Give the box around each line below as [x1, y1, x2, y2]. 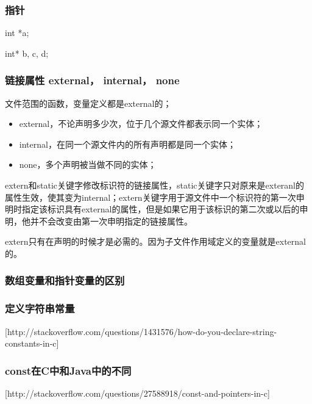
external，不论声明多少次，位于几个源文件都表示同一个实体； [19, 117, 263, 130]
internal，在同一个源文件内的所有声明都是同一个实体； [19, 137, 236, 150]
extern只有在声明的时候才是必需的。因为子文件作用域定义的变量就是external [5, 235, 306, 248]
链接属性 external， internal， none [5, 73, 180, 88]
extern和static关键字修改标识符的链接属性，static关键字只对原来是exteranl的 [5, 179, 305, 191]
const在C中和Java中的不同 [5, 363, 132, 378]
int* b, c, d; [5, 46, 49, 59]
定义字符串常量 [5, 301, 75, 316]
